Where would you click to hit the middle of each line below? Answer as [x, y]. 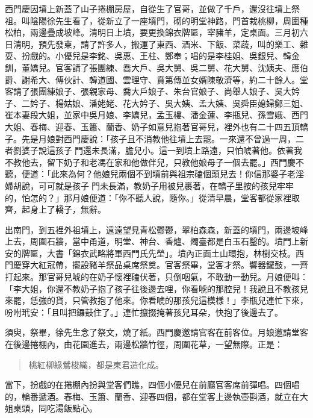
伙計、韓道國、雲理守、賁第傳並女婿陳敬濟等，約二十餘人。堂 [186, 79]
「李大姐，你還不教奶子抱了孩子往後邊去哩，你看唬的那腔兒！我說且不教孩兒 [156, 288]
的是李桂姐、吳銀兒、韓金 [249, 56]
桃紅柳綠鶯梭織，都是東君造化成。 [96, 364]
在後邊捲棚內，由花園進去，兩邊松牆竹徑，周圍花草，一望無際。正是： [144, 344]
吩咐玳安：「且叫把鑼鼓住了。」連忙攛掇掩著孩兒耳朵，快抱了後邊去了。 [144, 312]
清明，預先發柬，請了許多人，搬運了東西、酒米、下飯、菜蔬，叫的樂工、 [156, 44]
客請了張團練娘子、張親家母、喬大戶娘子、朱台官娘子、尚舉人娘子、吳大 [148, 91]
